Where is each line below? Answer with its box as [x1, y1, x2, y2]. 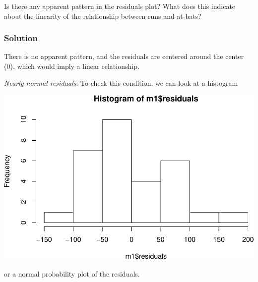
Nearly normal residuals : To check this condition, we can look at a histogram [4, 77, 238, 88]
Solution [4, 32, 38, 44]
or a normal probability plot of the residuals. [4, 268, 140, 279]
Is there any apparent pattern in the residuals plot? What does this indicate [4, 1, 236, 11]
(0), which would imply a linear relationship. [4, 61, 139, 71]
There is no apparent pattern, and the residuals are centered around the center [4, 51, 244, 61]
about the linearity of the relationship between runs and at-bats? [4, 10, 201, 21]
